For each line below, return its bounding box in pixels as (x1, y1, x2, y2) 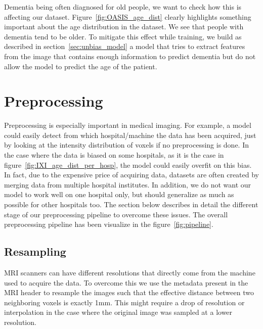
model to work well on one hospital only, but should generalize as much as (4, 189, 234, 200)
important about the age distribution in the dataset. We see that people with (4, 21, 244, 32)
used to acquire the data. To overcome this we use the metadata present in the (4, 277, 248, 288)
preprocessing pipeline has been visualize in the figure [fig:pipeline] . (4, 219, 213, 229)
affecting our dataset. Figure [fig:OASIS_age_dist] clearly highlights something (4, 11, 251, 22)
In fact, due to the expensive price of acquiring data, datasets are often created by (4, 169, 259, 180)
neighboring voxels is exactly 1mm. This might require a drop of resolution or (4, 297, 245, 307)
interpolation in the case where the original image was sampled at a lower (4, 307, 233, 317)
